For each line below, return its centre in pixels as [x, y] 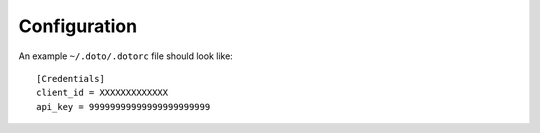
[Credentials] [70, 78]
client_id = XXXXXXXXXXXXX [102, 93]
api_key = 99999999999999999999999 [123, 106]
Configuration [78, 26]
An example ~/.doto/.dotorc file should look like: [126, 56]
